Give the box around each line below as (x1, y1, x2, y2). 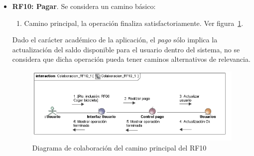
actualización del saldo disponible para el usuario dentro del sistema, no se (12, 44, 240, 54)
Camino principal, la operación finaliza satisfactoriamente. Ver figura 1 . (24, 17, 244, 28)
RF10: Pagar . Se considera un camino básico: (12, 1, 156, 11)
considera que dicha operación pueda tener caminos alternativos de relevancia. (12, 54, 251, 64)
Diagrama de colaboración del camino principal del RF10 (32, 142, 207, 153)
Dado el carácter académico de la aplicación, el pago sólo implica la (12, 34, 218, 45)
